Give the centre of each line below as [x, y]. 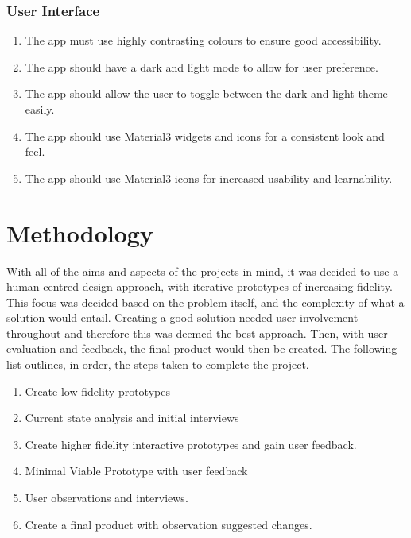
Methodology [80, 232]
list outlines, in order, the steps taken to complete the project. [158, 364]
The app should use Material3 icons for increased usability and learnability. [209, 178]
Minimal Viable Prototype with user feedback [136, 471]
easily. [40, 109]
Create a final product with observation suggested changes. [169, 524]
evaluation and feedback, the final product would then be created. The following [202, 348]
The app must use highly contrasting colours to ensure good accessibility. [203, 40]
